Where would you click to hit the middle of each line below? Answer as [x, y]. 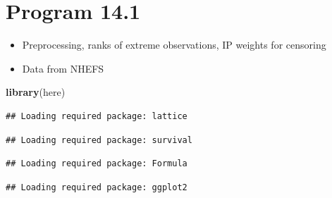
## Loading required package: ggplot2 [97, 187]
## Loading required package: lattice [97, 116]
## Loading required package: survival [99, 140]
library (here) [36, 92]
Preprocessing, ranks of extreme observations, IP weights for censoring [174, 45]
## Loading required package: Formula [97, 164]
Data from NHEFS [63, 68]
